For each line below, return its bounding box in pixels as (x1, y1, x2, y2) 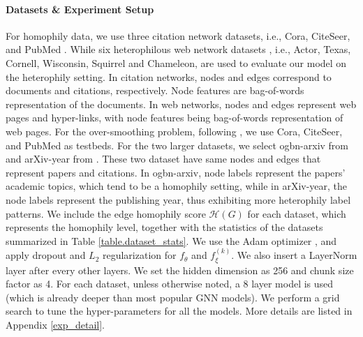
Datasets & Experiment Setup (6, 1, 154, 16)
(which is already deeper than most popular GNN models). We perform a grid (6, 290, 340, 304)
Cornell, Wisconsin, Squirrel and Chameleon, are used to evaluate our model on (6, 55, 347, 70)
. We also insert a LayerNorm (231, 248, 357, 262)
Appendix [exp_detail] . (6, 317, 105, 331)
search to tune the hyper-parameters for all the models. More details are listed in (6, 304, 353, 318)
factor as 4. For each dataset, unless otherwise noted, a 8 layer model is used (6, 276, 334, 291)
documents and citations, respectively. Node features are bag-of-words (6, 83, 304, 98)
